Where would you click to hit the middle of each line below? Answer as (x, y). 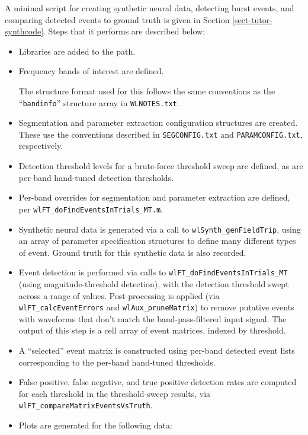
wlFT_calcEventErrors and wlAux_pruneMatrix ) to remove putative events (156, 307)
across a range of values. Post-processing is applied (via (119, 295)
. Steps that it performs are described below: (124, 31)
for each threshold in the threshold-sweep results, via (115, 393)
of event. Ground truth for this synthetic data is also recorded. (132, 252)
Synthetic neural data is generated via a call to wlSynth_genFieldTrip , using (160, 229)
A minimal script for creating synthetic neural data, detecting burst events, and (150, 8)
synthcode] (24, 31)
